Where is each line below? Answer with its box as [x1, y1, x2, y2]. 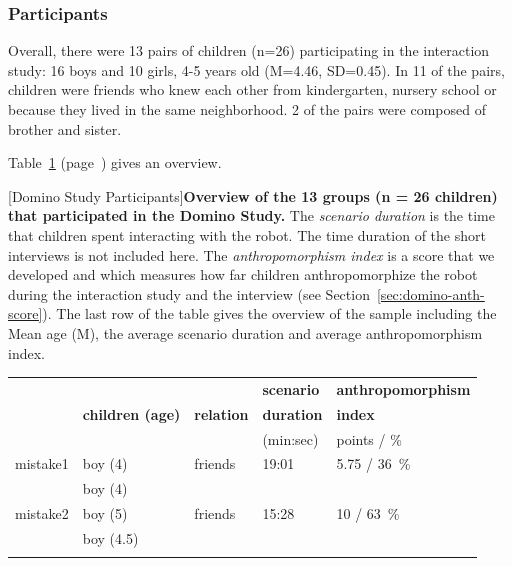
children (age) [82, 403, 181, 424]
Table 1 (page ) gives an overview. [8, 152, 222, 173]
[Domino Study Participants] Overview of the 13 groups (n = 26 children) [8, 185, 498, 206]
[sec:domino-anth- [376, 283, 485, 304]
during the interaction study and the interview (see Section [8, 283, 370, 304]
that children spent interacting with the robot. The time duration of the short [8, 224, 486, 245]
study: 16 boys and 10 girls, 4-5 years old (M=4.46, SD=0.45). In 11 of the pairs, [8, 59, 505, 80]
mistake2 [15, 503, 69, 524]
